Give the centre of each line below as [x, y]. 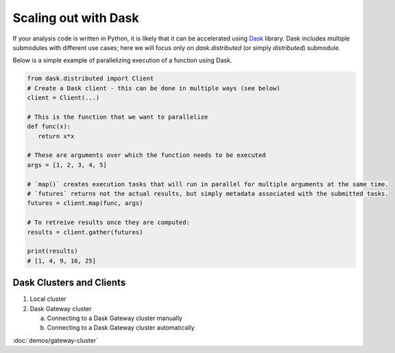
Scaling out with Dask [76, 18]
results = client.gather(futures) [85, 232]
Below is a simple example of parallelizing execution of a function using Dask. [122, 60]
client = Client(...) [63, 98]
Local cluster [48, 299]
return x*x [56, 136]
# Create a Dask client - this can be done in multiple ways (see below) [154, 88]
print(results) [52, 251]
